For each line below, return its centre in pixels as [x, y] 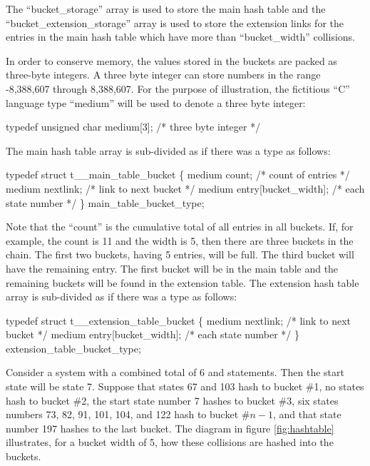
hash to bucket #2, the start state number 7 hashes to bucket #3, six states [172, 400]
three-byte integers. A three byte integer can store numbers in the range [163, 75]
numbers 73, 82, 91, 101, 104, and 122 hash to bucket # [128, 414]
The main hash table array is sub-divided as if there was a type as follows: [168, 150]
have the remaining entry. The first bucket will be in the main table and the [172, 268]
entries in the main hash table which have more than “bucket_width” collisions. [180, 37]
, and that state [307, 414]
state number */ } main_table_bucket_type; [105, 202]
